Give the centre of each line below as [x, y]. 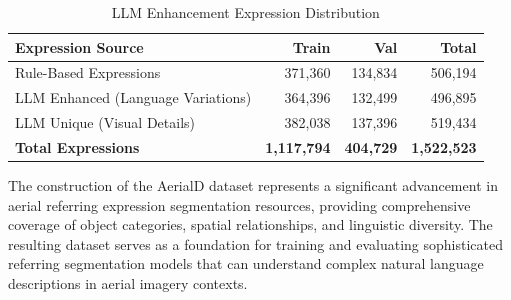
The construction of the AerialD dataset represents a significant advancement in [253, 185]
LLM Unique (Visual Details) [105, 122]
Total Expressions [77, 146]
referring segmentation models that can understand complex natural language [246, 263]
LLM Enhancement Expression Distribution [245, 12]
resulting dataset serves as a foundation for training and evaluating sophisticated [256, 243]
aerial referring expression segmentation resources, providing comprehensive [239, 204]
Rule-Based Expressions [88, 72]
